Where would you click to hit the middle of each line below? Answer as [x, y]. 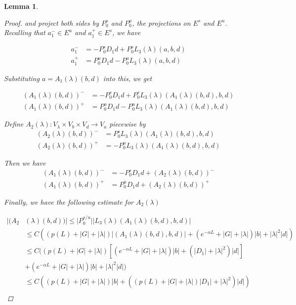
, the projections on [161, 22]
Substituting [22, 78]
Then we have [25, 162]
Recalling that [25, 32]
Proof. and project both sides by [52, 22]
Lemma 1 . [21, 6]
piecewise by [127, 124]
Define [14, 124]
